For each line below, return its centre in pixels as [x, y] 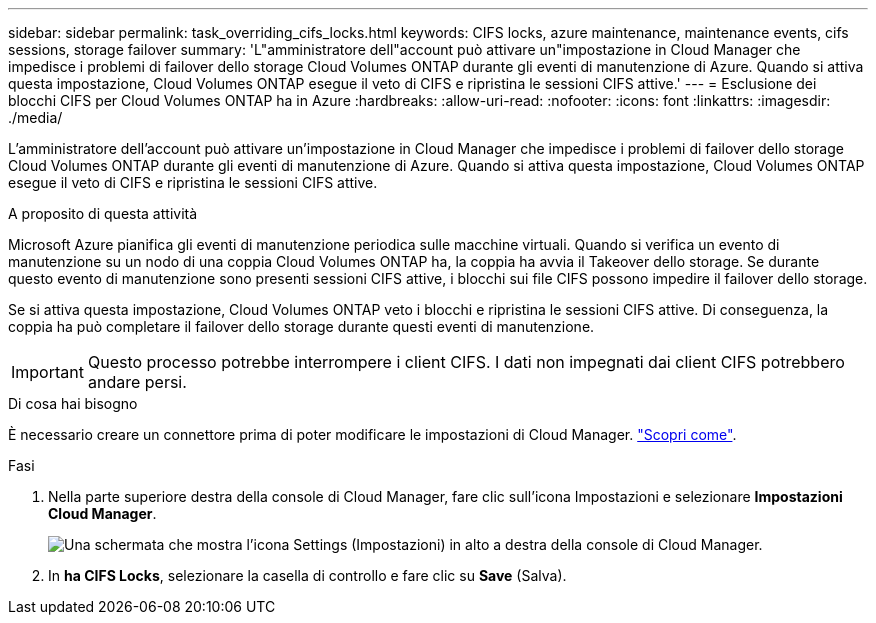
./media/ [35, 117]
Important [47, 372]
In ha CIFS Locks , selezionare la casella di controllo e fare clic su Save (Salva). [307, 575]
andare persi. [137, 382]
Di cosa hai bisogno [73, 403]
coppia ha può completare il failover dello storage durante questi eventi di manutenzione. [301, 326]
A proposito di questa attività [103, 213]
